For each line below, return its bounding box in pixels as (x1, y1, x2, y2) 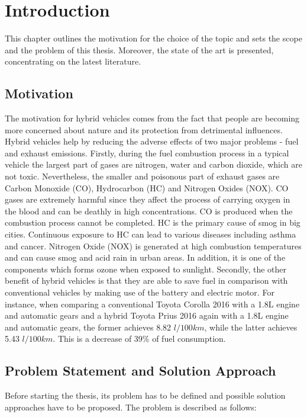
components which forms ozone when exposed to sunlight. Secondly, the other (5, 262, 286, 275)
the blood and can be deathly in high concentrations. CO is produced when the (5, 204, 293, 217)
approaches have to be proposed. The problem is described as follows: (5, 400, 257, 413)
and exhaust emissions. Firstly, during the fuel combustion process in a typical (5, 146, 289, 159)
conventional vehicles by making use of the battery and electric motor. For (5, 286, 274, 299)
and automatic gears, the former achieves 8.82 (5, 320, 172, 333)
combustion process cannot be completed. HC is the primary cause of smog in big (5, 216, 300, 229)
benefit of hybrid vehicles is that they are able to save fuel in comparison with (5, 274, 288, 287)
